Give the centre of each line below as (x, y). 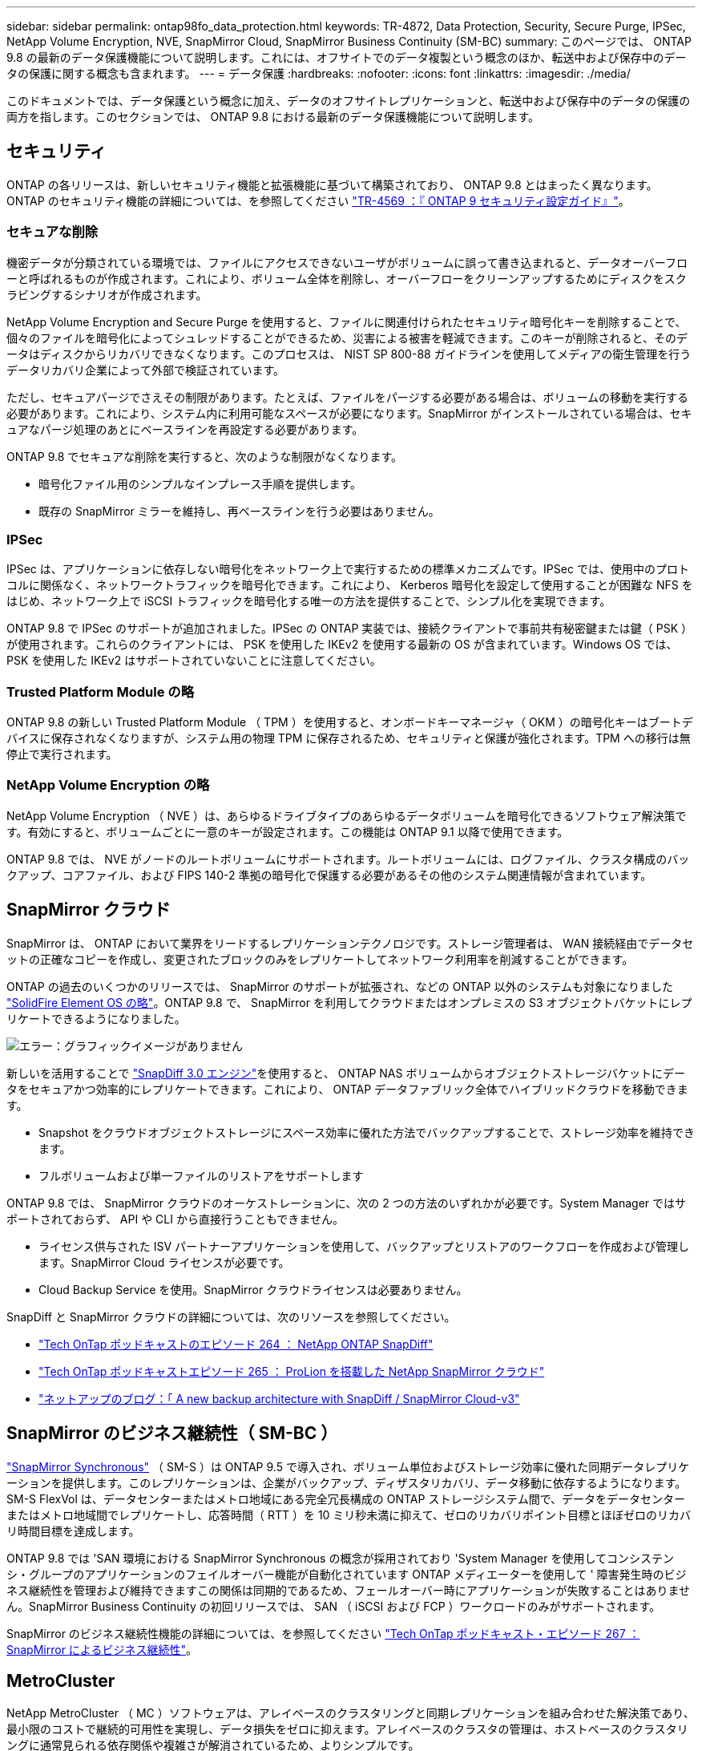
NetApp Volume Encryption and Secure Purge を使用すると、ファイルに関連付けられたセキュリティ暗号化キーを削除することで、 (347, 321)
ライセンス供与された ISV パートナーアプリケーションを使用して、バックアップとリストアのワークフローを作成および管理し (364, 1246)
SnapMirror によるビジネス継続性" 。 (102, 1649)
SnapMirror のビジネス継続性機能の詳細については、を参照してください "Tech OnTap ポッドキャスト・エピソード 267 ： (323, 1633)
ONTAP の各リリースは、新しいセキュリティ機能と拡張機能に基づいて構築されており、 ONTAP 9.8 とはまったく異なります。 (332, 184)
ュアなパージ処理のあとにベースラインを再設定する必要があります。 (185, 429)
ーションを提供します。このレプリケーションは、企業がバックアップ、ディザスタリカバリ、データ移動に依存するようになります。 (347, 1482)
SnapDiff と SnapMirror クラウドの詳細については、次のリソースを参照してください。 (231, 1316)
